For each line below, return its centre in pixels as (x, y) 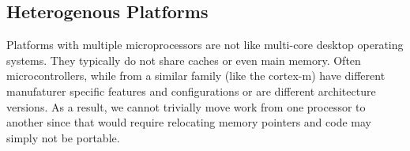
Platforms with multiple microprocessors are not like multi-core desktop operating (205, 45)
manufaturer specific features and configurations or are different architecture (191, 91)
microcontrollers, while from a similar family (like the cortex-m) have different (196, 75)
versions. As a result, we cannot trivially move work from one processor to (186, 106)
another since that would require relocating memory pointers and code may (189, 122)
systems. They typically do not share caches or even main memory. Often (184, 60)
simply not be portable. (63, 137)
